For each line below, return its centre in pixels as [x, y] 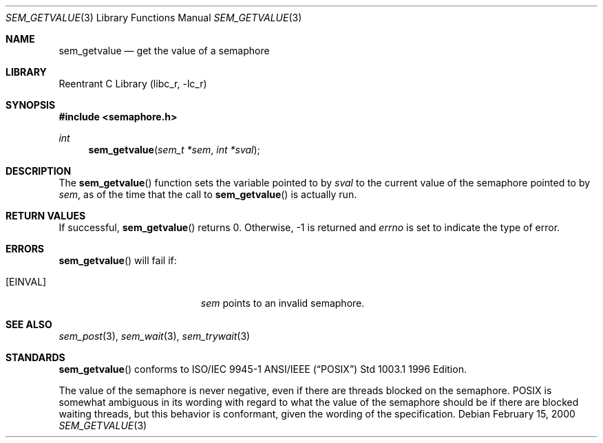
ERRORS [25, 249]
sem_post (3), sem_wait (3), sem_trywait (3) [155, 336]
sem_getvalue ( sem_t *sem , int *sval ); [174, 150]
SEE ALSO [29, 324]
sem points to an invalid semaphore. [283, 303]
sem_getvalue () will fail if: [118, 260]
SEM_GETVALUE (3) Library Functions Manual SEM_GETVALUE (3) [154, 18]
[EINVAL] [26, 282]
